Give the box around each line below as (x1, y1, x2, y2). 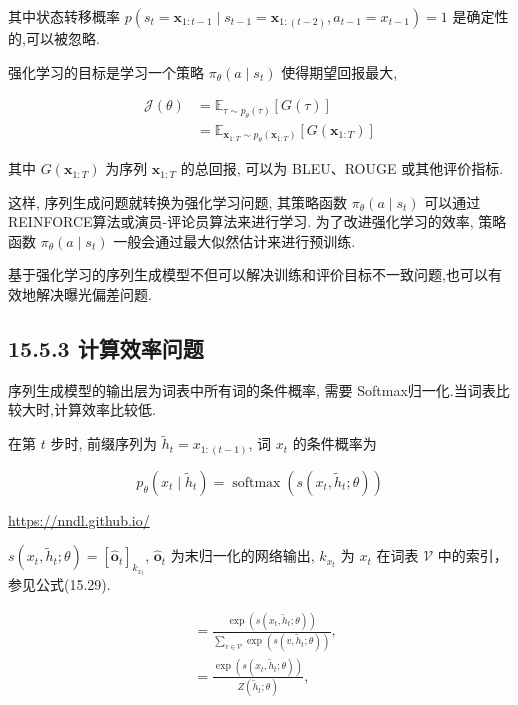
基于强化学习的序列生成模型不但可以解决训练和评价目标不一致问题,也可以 (8, 264, 488, 285)
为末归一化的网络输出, (170, 545, 315, 566)
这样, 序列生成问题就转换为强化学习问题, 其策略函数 (8, 191, 348, 212)
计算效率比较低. (53, 399, 156, 420)
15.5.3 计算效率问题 (8, 333, 204, 364)
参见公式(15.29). (8, 574, 111, 595)
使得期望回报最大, (281, 61, 398, 82)
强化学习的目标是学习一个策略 (8, 61, 204, 82)
